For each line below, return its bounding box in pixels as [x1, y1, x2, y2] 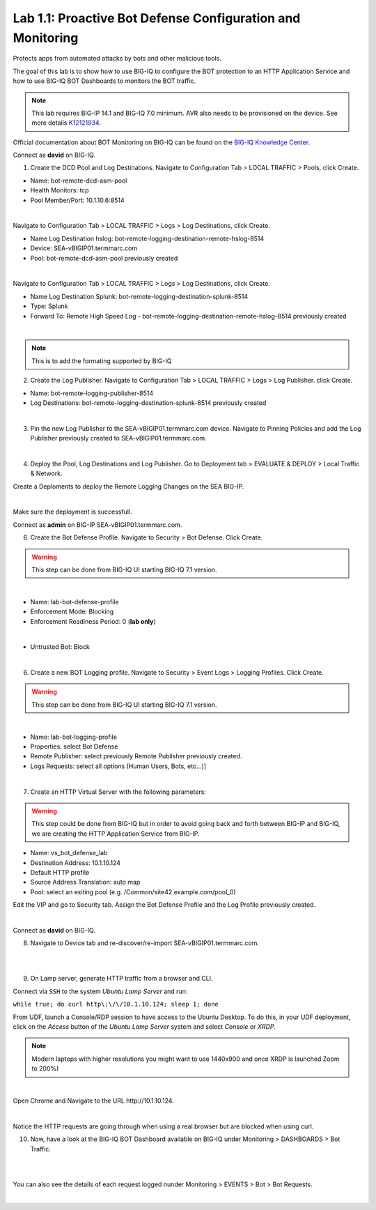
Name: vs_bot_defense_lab [30, 849, 108, 857]
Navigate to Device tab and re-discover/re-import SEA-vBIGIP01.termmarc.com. [30, 939, 260, 947]
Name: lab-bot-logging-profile [30, 733, 118, 741]
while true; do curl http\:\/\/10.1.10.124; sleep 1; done [13, 1000, 219, 1009]
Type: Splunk [30, 302, 68, 310]
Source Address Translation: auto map [30, 878, 141, 887]
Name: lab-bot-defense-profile [30, 597, 119, 606]
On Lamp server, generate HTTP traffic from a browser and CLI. [30, 974, 213, 983]
